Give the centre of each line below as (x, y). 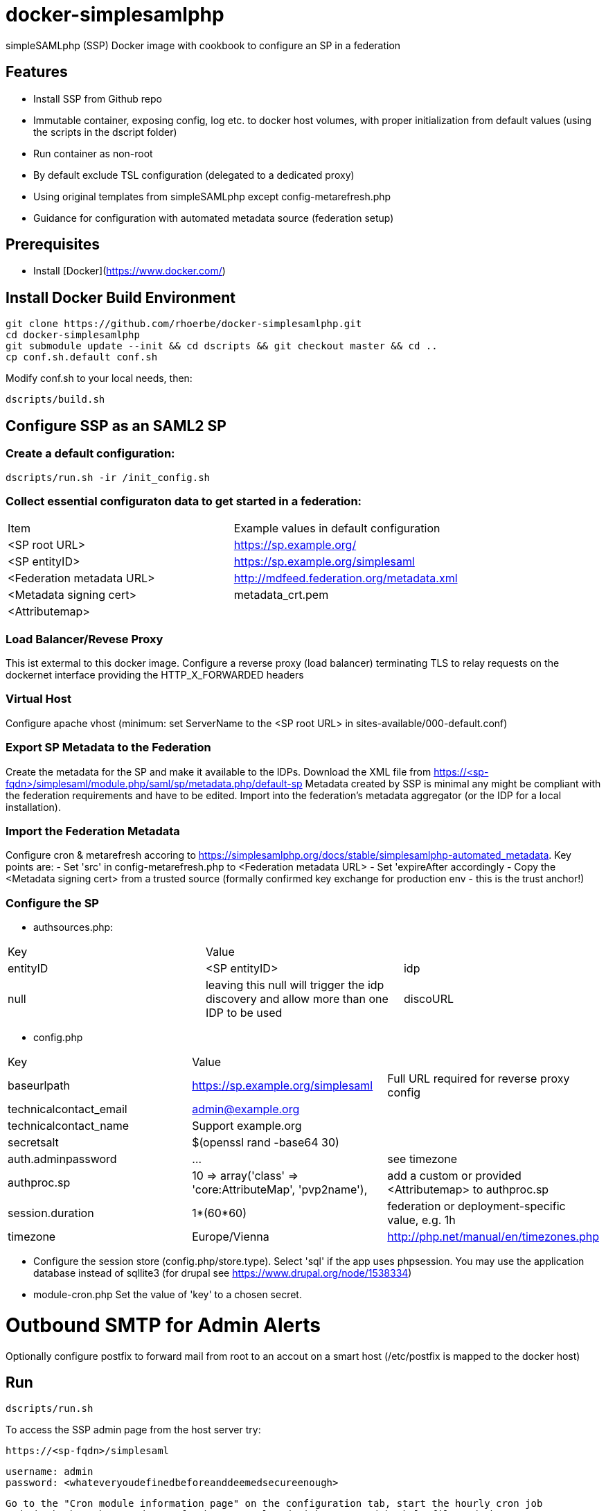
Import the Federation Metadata (93, 831)
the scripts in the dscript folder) (105, 132)
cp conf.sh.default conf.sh (82, 357)
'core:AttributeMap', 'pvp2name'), (280, 1189)
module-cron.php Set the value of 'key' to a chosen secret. (168, 1294)
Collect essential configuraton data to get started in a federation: (184, 501)
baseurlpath (39, 1085)
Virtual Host (39, 699)
